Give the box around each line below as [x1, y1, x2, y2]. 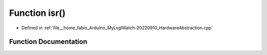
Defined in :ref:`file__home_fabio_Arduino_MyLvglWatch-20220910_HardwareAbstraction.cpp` [21, 25, 213, 31]
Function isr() [9, 7, 66, 18]
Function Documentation [9, 38, 88, 46]
